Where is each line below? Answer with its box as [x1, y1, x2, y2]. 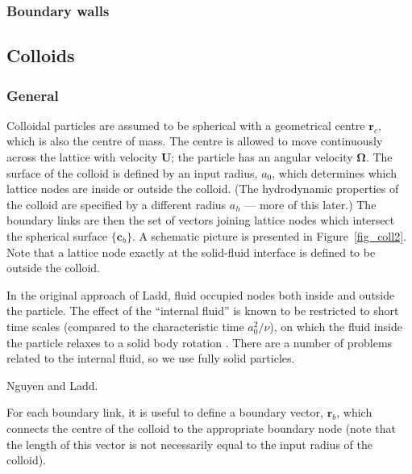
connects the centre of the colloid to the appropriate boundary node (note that [6, 419, 396, 436]
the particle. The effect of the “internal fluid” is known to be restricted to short [6, 302, 399, 319]
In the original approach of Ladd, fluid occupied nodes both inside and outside [6, 286, 395, 303]
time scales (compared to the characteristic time [6, 317, 244, 334]
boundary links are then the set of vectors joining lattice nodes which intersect [6, 212, 395, 229]
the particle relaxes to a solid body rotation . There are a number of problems [6, 333, 393, 350]
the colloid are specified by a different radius [6, 195, 227, 212]
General [6, 85, 59, 105]
